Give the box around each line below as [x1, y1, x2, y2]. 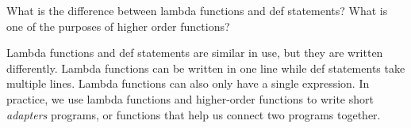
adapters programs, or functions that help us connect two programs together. [6, 106, 381, 122]
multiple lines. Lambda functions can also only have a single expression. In [6, 75, 370, 92]
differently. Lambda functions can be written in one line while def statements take [6, 59, 405, 76]
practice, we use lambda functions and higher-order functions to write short [6, 90, 374, 107]
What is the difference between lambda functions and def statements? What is [6, 2, 388, 18]
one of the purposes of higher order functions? [6, 17, 230, 34]
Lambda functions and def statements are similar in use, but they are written [6, 44, 383, 61]
